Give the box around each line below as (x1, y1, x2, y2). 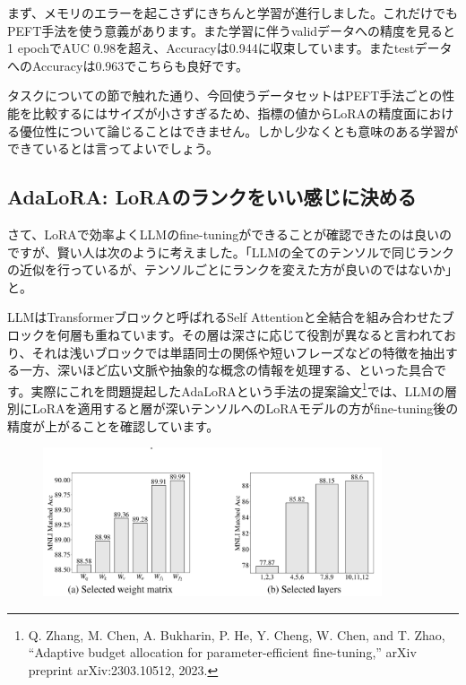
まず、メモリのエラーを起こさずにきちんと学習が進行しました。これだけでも (7, 4, 459, 22)
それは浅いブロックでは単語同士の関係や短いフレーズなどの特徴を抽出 (31, 342, 445, 361)
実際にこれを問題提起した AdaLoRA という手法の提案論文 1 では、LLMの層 (30, 378, 457, 400)
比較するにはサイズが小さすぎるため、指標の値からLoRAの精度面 (31, 103, 417, 122)
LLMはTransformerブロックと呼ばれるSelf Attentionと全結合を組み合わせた (7, 308, 442, 326)
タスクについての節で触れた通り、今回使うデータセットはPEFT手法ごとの (7, 86, 443, 105)
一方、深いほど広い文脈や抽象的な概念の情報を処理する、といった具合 (19, 360, 434, 379)
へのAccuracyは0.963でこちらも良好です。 (7, 56, 248, 74)
